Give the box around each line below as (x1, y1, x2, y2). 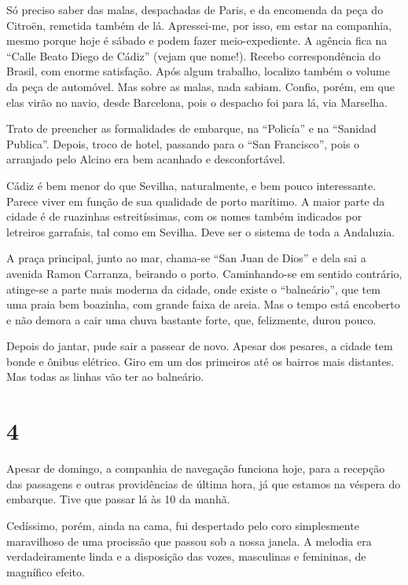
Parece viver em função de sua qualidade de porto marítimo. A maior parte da (6, 192, 385, 209)
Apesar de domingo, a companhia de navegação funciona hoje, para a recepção (6, 460, 385, 477)
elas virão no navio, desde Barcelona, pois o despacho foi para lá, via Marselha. (6, 93, 388, 110)
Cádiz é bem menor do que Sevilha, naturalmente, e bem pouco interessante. (6, 177, 377, 193)
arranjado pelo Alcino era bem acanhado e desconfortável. (6, 151, 285, 167)
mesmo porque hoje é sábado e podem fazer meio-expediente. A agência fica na (6, 32, 388, 49)
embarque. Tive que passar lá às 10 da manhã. (6, 491, 230, 507)
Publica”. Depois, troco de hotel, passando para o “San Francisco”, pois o (6, 135, 360, 152)
